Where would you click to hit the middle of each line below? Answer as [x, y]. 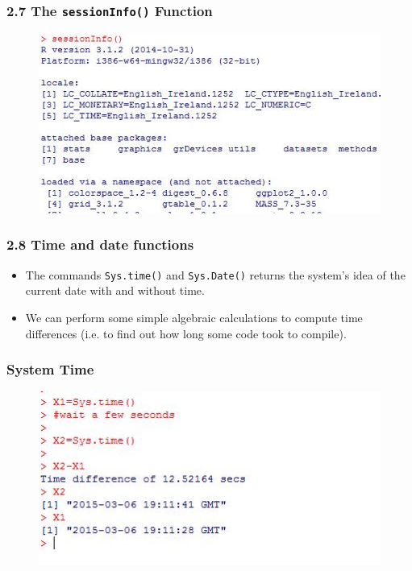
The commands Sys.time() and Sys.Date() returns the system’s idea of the [215, 274]
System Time [50, 369]
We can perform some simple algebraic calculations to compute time [194, 317]
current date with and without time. [115, 290]
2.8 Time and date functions [100, 244]
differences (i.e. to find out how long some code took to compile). [186, 333]
